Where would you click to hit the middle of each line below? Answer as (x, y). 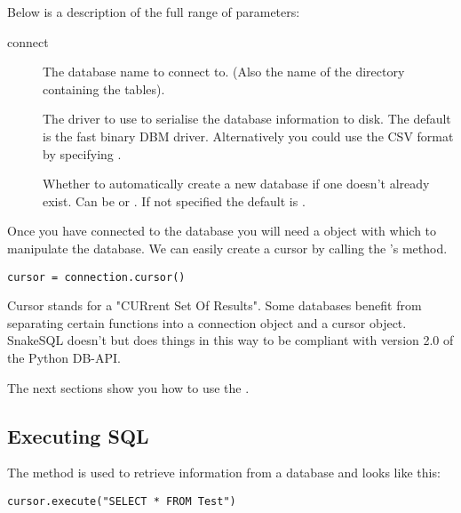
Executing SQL (78, 435)
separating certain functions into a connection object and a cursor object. (207, 322)
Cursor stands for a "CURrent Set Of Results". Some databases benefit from (215, 305)
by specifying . (82, 153)
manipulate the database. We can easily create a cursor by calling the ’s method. (227, 248)
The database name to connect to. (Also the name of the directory (224, 72)
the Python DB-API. (64, 357)
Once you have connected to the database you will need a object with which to (222, 231)
